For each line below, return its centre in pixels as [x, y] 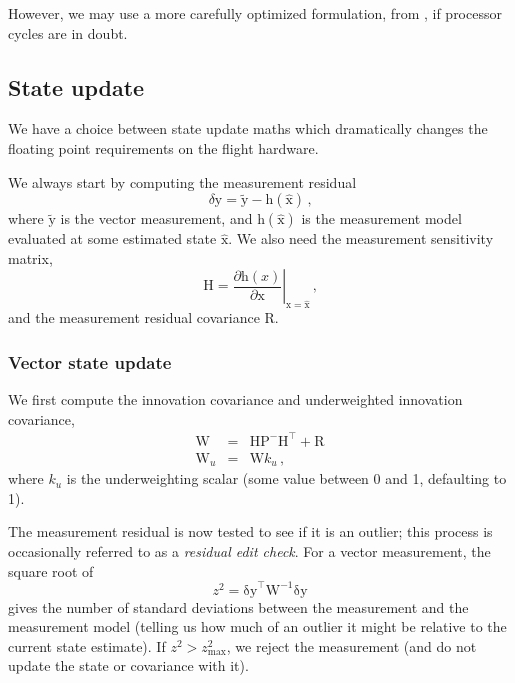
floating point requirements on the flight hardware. [163, 147]
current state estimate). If [87, 645]
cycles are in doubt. [68, 32]
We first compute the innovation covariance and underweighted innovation [235, 398]
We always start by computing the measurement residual [182, 181]
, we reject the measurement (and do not [351, 645]
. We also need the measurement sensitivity [361, 238]
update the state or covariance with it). [128, 665]
